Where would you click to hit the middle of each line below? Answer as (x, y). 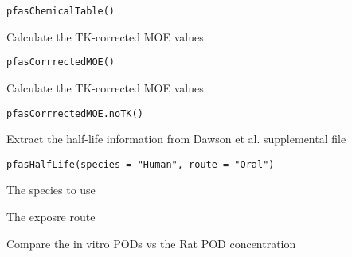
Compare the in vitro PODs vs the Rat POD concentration (151, 243)
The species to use (51, 190)
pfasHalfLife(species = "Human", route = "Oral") (141, 164)
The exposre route (51, 216)
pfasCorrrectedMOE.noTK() (75, 113)
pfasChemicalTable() (61, 11)
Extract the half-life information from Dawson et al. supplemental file (176, 139)
